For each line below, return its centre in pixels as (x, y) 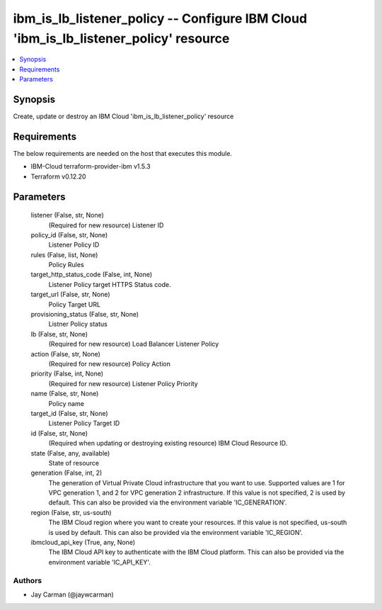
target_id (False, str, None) (70, 413)
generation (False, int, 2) (66, 473)
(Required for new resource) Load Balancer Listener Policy (134, 344)
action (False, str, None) (65, 354)
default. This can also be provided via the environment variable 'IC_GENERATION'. (168, 502)
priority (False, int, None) (67, 374)
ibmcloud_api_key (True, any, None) (83, 543)
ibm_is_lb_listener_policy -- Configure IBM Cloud (160, 18)
